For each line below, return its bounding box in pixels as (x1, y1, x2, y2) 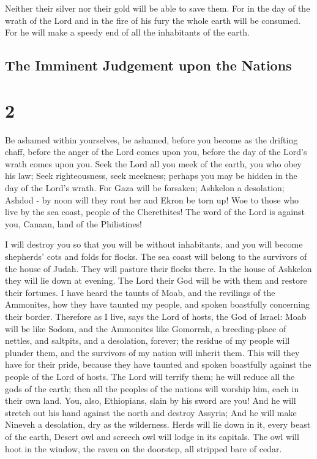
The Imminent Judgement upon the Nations (5, 56, 292, 75)
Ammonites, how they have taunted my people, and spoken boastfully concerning (5, 298, 310, 311)
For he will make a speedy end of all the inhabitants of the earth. (5, 26, 250, 39)
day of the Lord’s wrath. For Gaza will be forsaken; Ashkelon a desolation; (5, 181, 285, 194)
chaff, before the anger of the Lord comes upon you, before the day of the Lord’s (5, 145, 307, 158)
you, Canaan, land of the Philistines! (5, 217, 142, 230)
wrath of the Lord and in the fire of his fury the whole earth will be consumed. (5, 13, 301, 26)
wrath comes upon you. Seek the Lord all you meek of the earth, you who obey (5, 157, 302, 170)
